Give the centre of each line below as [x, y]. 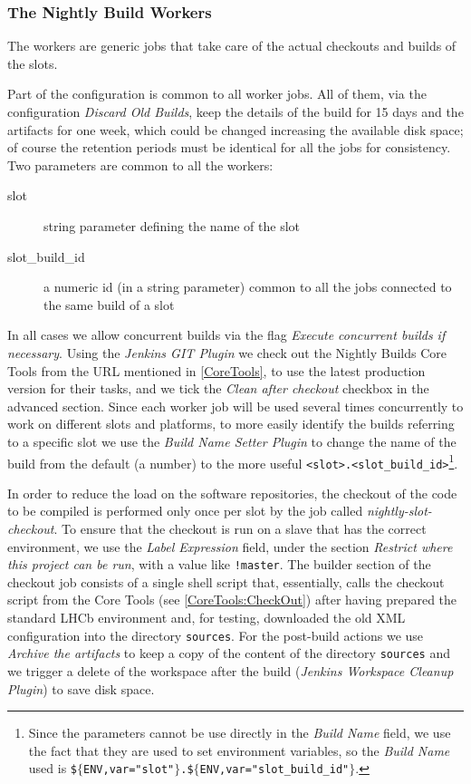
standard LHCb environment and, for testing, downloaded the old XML [207, 618]
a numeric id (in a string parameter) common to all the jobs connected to [248, 287]
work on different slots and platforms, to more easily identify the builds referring [231, 424]
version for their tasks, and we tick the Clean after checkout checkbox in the [218, 388]
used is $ [53, 768]
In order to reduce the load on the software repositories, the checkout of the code [232, 493]
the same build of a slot [109, 304]
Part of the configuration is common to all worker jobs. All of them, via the [217, 94]
